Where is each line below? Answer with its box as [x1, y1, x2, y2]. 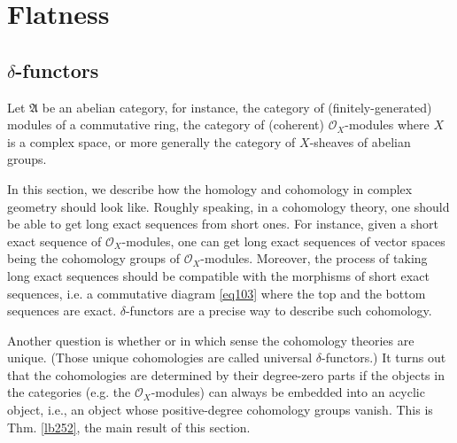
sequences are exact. [7, 301, 117, 320]
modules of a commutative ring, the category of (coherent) [7, 115, 324, 134]
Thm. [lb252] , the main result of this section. [7, 417, 251, 436]
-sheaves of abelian [309, 132, 411, 151]
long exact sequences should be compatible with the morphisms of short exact [7, 266, 430, 284]
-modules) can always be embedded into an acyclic [151, 383, 425, 401]
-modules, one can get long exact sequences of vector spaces [121, 231, 445, 250]
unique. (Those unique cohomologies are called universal [7, 348, 313, 367]
